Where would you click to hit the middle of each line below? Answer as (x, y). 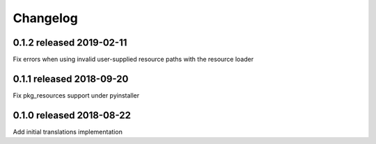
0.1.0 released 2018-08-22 (72, 115)
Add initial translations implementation (68, 132)
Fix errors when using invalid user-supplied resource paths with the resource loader (133, 60)
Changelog (45, 18)
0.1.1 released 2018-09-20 (71, 79)
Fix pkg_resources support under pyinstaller (76, 95)
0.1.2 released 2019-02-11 (70, 43)
